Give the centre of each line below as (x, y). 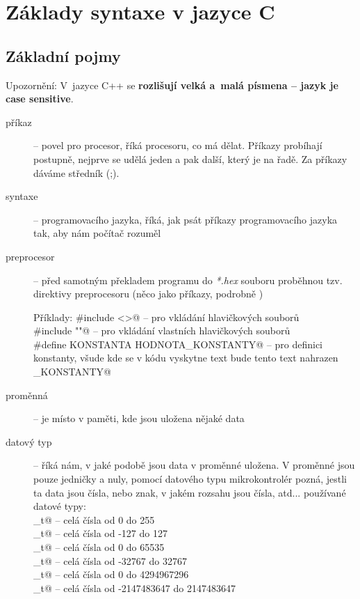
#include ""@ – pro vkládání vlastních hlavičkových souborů (162, 330)
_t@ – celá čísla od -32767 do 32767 (110, 560)
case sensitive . (40, 99)
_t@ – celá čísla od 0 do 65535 (99, 547)
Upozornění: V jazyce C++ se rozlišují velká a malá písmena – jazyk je (172, 85)
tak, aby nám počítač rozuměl (97, 233)
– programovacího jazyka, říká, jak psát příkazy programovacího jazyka (186, 219)
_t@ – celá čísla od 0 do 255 (94, 519)
